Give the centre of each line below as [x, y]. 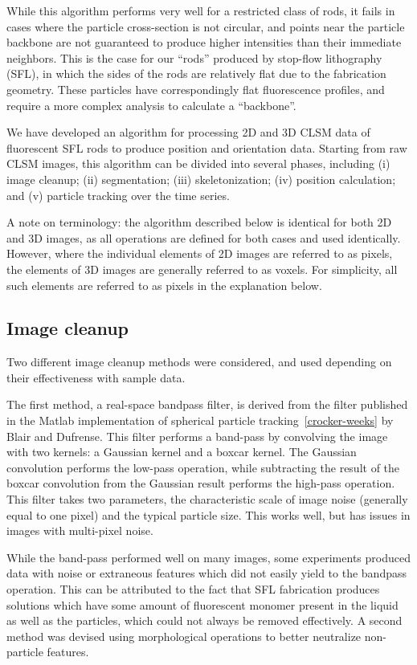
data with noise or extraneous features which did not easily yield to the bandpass [206, 573]
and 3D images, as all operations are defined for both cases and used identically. [204, 237]
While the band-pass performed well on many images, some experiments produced [208, 557]
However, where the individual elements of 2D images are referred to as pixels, [200, 253]
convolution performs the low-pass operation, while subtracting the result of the [203, 467]
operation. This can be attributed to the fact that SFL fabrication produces [193, 589]
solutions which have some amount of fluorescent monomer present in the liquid [202, 604]
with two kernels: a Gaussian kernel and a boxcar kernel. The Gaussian [182, 452]
